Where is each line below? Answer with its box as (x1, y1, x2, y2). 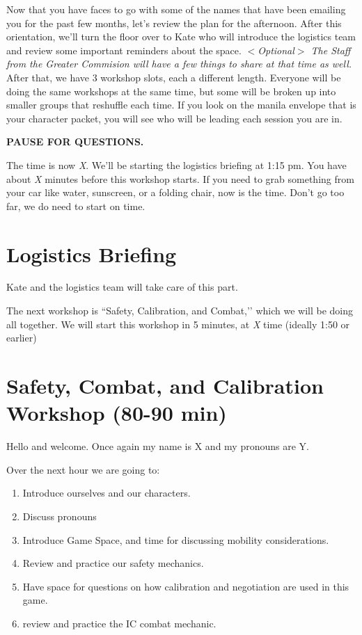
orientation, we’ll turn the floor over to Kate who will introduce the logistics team (6, 29, 356, 44)
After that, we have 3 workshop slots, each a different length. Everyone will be (6, 70, 341, 84)
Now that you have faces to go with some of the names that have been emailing (6, 2, 346, 16)
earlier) (6, 330, 37, 345)
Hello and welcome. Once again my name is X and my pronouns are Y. (6, 439, 309, 453)
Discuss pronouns (22, 508, 97, 523)
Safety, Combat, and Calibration (6, 371, 324, 399)
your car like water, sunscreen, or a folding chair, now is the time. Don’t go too (6, 185, 345, 200)
